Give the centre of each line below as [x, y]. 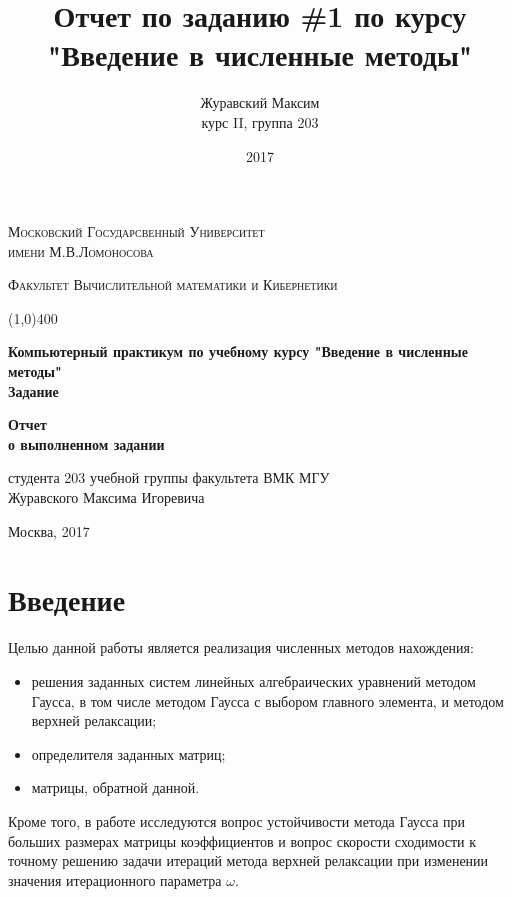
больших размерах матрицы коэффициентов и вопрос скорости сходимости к [242, 840]
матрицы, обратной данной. [115, 787]
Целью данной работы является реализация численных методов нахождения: [241, 647]
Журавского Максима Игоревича [106, 497]
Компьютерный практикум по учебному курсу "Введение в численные [238, 351]
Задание [33, 390]
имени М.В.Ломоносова [81, 250]
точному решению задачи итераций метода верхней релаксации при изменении [248, 860]
